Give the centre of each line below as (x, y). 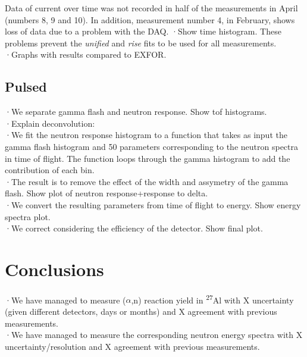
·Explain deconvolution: (50, 123)
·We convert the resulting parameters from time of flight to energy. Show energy (153, 204)
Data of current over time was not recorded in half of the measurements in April (151, 8)
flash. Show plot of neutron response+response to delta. (106, 193)
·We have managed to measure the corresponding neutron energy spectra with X (154, 335)
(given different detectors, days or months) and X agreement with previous (141, 311)
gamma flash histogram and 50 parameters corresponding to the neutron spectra (151, 146)
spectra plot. (28, 216)
